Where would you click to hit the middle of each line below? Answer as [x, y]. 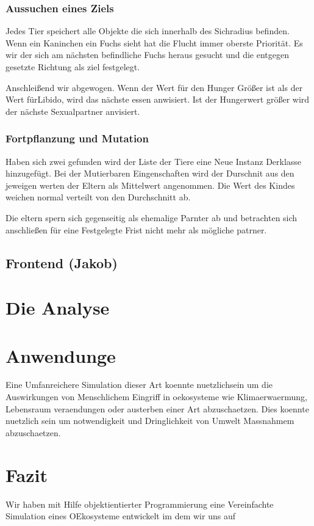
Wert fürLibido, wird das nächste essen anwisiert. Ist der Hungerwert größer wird [158, 99]
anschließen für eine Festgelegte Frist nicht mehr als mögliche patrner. [136, 229]
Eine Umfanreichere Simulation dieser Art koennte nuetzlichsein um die [139, 385]
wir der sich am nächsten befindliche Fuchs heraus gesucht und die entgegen [148, 55]
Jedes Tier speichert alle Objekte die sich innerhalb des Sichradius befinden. [148, 31]
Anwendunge [61, 355]
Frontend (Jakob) [62, 262]
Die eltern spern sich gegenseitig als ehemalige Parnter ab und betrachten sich [152, 217]
